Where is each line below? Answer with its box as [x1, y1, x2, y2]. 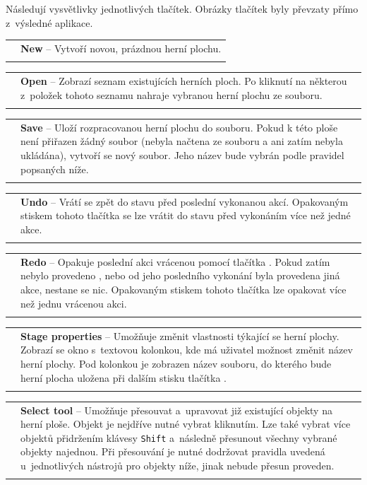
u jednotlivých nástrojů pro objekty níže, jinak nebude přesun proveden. [20, 458, 335, 473]
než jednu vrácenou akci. [20, 296, 127, 310]
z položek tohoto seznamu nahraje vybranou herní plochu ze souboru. [20, 87, 323, 102]
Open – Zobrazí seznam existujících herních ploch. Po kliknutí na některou [20, 74, 347, 88]
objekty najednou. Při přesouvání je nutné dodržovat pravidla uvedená [20, 444, 325, 459]
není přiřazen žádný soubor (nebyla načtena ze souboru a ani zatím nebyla [20, 134, 343, 148]
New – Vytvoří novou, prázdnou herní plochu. [20, 40, 222, 55]
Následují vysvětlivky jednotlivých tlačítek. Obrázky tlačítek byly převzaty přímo [6, 1, 359, 16]
